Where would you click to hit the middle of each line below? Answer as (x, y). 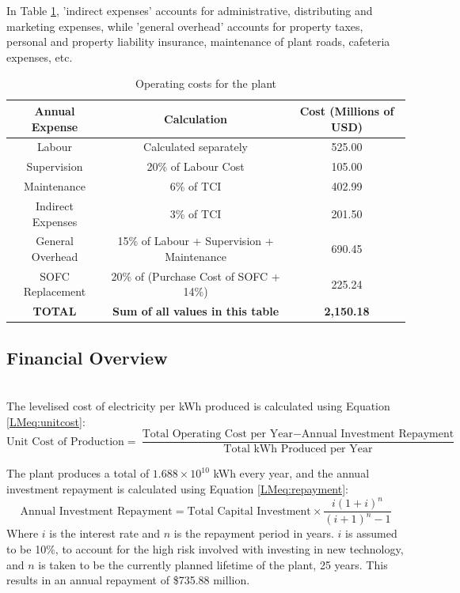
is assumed (371, 533)
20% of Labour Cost (196, 166)
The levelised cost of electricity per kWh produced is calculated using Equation (198, 406)
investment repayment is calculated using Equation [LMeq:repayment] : (177, 488)
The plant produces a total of (78, 473)
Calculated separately (196, 147)
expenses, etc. (40, 57)
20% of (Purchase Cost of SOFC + (196, 276)
